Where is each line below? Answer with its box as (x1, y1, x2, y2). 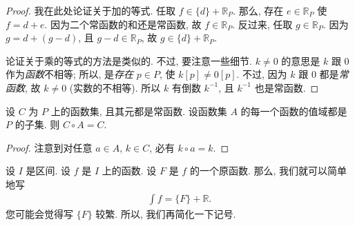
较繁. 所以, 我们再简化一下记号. (95, 206, 236, 220)
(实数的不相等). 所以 (69, 80, 161, 94)
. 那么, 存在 (233, 3, 284, 17)
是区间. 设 (26, 163, 71, 178)
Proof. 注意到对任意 (6, 140, 93, 154)
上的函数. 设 (102, 163, 157, 178)
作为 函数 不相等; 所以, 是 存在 (6, 67, 134, 81)
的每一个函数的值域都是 (240, 103, 347, 118)
